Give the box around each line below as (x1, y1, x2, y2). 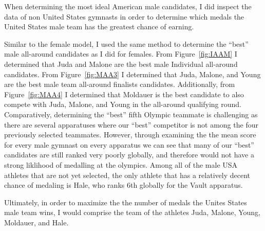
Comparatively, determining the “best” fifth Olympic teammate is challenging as (4, 109, 258, 119)
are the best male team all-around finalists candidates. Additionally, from (4, 79, 235, 90)
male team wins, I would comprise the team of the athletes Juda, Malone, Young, (4, 207, 260, 218)
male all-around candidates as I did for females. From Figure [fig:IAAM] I (4, 48, 237, 59)
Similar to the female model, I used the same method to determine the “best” (4, 38, 249, 49)
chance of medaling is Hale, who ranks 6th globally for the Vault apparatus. (4, 180, 243, 190)
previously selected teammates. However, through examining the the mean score (4, 129, 256, 140)
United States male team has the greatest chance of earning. (4, 21, 194, 32)
